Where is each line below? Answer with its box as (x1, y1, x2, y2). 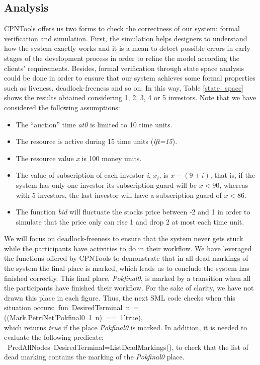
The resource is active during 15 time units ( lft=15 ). (16, 136, 178, 147)
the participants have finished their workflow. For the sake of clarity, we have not (4, 282, 254, 293)
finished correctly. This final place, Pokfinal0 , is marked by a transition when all (4, 272, 251, 283)
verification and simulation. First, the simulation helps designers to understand (4, 33, 247, 43)
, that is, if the (210, 170, 255, 180)
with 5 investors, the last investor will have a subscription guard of (16, 189, 222, 200)
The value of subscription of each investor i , (16, 170, 151, 180)
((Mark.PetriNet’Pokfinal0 (4, 312, 85, 323)
